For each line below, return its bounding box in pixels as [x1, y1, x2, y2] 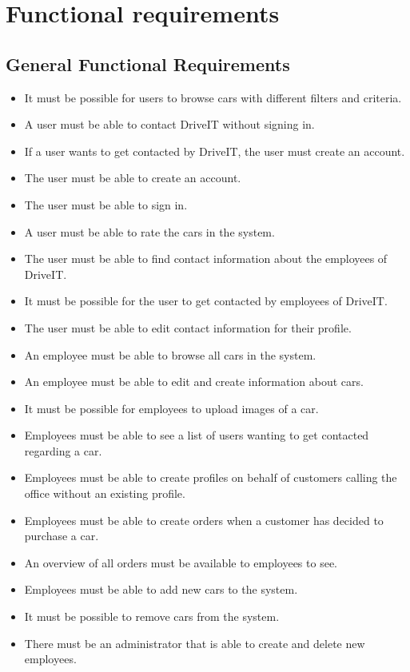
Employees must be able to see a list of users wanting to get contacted [24, 427, 369, 443]
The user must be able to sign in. [24, 196, 188, 213]
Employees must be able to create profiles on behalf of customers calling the [24, 469, 397, 486]
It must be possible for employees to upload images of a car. [24, 400, 319, 416]
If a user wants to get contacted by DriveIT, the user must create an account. [24, 142, 405, 159]
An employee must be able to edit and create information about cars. [24, 373, 364, 390]
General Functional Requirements [6, 51, 290, 76]
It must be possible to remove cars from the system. [24, 608, 280, 625]
